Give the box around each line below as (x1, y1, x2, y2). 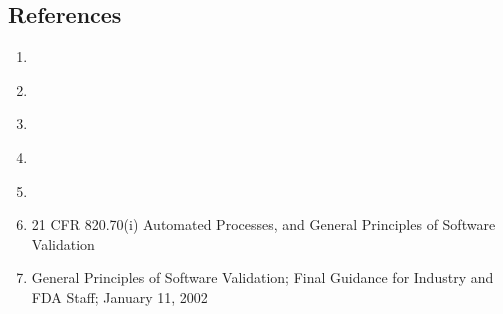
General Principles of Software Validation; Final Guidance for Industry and (31, 267, 494, 288)
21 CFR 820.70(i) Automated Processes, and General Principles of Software (31, 214, 496, 235)
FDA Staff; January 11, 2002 (31, 286, 208, 307)
